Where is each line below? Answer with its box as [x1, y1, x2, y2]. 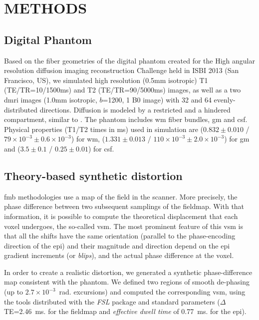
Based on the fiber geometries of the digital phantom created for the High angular [4, 55, 255, 65]
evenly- [214, 94, 236, 104]
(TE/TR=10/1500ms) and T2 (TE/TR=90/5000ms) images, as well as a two [4, 84, 241, 95]
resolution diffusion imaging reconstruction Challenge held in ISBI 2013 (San [4, 65, 239, 75]
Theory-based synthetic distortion [4, 167, 183, 183]
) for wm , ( [71, 133, 105, 144]
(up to [4, 286, 23, 297]
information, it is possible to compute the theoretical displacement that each [4, 210, 238, 221]
